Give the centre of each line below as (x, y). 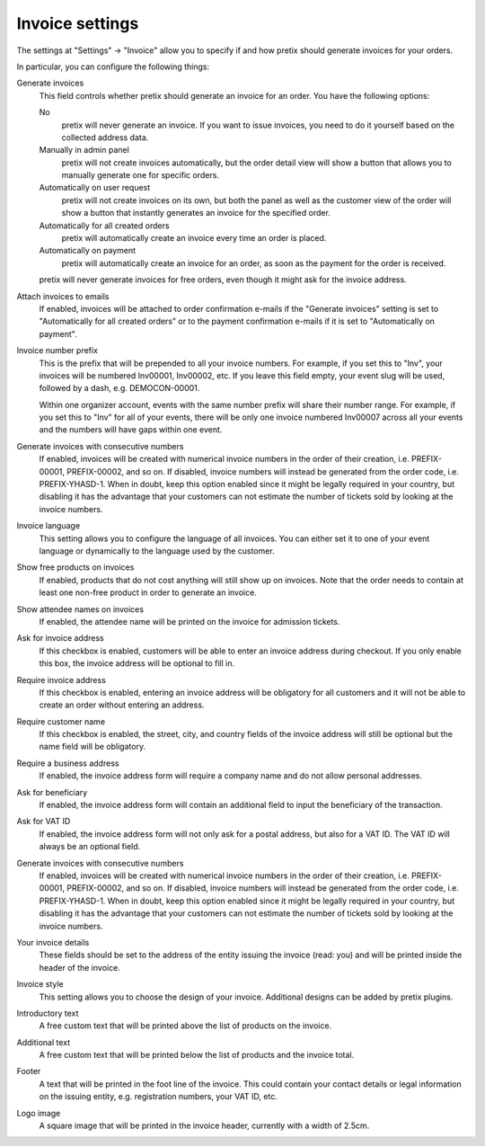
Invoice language (48, 526)
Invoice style (40, 984)
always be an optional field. (90, 847)
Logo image (39, 1113)
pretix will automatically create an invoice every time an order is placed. (194, 238)
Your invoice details (53, 942)
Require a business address (68, 763)
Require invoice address (62, 680)
